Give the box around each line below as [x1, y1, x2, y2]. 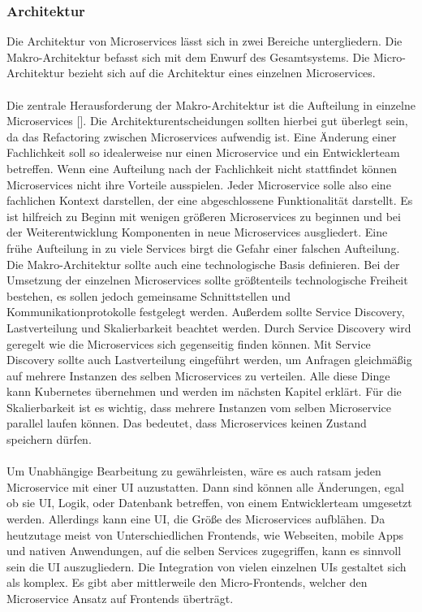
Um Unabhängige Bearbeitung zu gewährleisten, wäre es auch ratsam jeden [6, 462, 381, 480]
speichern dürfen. [6, 431, 92, 448]
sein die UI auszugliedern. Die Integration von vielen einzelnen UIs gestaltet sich [6, 558, 407, 575]
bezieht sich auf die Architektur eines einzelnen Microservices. [67, 64, 376, 81]
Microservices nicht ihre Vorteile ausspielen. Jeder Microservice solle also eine [6, 176, 391, 193]
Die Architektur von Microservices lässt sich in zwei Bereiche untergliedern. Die [6, 33, 403, 50]
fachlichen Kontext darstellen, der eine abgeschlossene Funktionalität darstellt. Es [6, 192, 413, 209]
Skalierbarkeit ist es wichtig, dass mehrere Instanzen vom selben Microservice [6, 398, 391, 415]
